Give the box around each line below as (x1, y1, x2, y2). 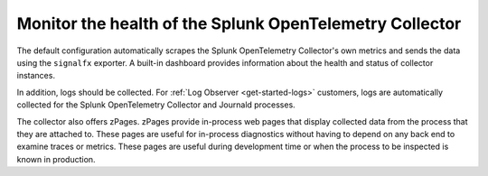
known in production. (16, 153, 96, 164)
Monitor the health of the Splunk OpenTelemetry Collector (16, 14, 462, 33)
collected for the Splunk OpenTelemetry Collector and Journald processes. (16, 99, 296, 110)
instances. (16, 70, 56, 81)
